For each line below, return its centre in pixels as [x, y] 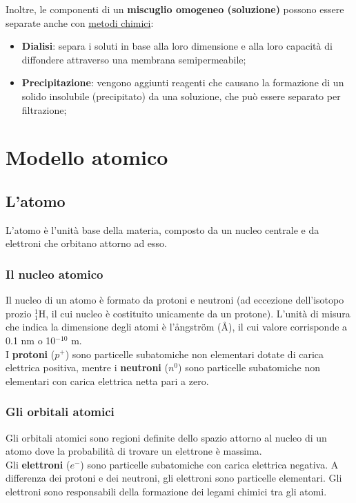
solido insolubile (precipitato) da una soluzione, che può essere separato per [181, 96]
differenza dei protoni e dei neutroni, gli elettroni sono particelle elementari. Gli [174, 478]
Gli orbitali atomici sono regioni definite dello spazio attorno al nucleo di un [166, 437]
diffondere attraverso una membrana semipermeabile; [134, 59]
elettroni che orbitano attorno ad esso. [86, 243]
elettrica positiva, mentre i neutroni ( [87, 367]
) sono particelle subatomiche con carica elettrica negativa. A [209, 464]
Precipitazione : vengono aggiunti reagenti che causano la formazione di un [183, 82]
